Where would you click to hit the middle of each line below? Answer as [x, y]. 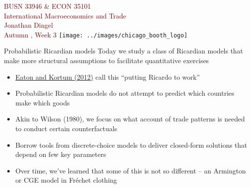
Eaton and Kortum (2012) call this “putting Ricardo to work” [108, 77]
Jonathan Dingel [29, 25]
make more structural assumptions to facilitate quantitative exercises [107, 60]
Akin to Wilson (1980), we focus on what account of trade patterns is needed [130, 119]
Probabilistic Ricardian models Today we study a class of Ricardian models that [124, 51]
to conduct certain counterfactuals [66, 128]
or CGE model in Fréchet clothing [66, 180]
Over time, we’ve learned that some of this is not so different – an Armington [131, 170]
